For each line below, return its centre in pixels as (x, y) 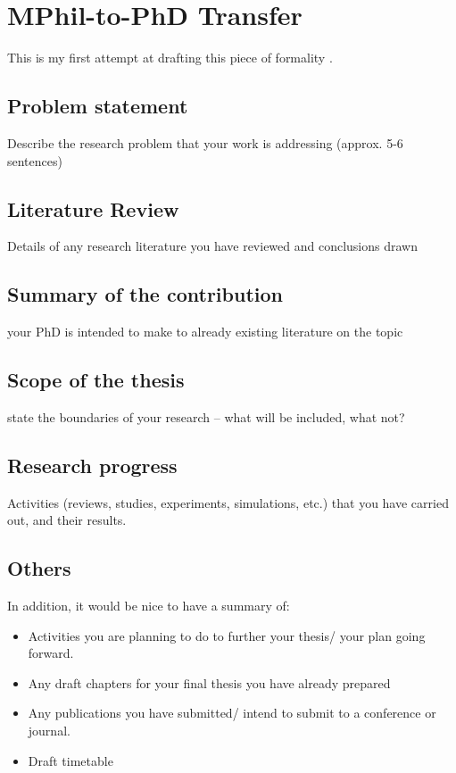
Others (39, 568)
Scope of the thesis (96, 380)
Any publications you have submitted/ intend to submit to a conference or (232, 713)
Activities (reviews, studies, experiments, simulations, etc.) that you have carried (228, 502)
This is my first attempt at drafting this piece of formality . (170, 58)
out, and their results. (67, 520)
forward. (51, 653)
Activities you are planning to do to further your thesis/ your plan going (227, 635)
